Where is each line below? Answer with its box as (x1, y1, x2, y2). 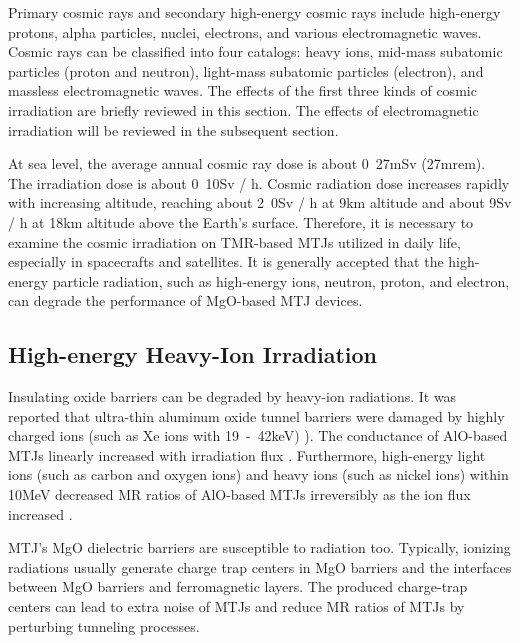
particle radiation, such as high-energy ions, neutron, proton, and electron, (52, 270, 510, 291)
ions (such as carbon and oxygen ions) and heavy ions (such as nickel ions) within (8, 464, 509, 485)
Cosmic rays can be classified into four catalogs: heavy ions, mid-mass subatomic (8, 41, 503, 62)
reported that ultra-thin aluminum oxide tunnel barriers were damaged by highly (8, 405, 505, 426)
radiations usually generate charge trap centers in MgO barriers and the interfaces (8, 556, 512, 577)
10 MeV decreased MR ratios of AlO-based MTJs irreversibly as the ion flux (8, 484, 471, 505)
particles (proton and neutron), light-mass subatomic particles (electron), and (8, 60, 484, 81)
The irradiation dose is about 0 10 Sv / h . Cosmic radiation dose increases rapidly (8, 172, 510, 193)
